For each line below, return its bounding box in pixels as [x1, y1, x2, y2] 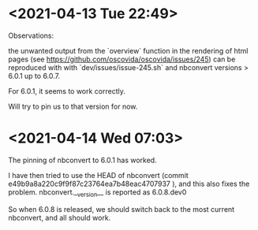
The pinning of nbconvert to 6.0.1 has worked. [8, 155, 157, 165]
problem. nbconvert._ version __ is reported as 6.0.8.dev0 [8, 187, 187, 198]
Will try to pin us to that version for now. [8, 102, 138, 111]
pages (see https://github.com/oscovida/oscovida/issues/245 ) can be [8, 54, 236, 64]
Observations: [8, 31, 54, 40]
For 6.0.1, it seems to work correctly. [8, 86, 126, 95]
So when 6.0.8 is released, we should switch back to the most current [8, 204, 235, 213]
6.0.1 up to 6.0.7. [8, 71, 61, 80]
